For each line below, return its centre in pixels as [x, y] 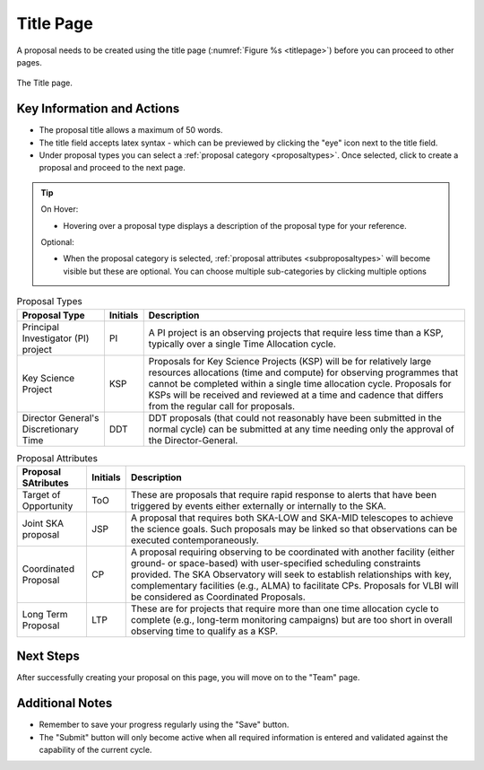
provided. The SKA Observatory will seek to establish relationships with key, [291, 574]
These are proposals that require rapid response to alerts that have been [284, 494]
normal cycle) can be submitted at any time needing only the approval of [301, 429]
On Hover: [60, 209]
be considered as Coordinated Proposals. [218, 597]
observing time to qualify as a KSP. [204, 631]
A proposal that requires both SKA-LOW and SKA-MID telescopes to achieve [292, 518]
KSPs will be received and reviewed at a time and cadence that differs [296, 395]
